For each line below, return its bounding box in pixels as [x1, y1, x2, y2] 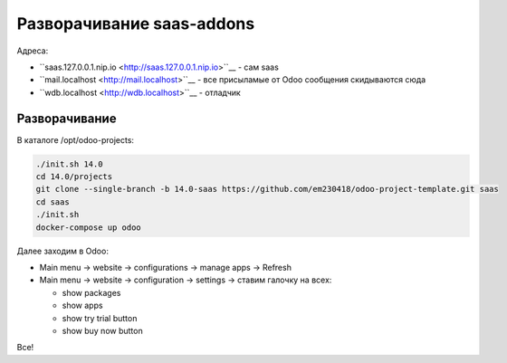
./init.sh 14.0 [35, 158, 103, 169]
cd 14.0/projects [35, 172, 113, 181]
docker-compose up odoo [35, 222, 142, 233]
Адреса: [16, 45, 49, 56]
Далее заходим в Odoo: [16, 245, 109, 256]
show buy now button [62, 325, 144, 336]
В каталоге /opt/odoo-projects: [16, 134, 135, 145]
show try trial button [62, 312, 138, 323]
